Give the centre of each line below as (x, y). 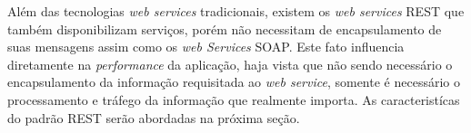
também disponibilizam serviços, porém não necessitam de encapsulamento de (225, 28)
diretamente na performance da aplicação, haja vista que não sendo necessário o (230, 64)
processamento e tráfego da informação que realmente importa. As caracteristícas (234, 99)
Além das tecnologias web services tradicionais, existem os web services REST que (236, 11)
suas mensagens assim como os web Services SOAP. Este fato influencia (206, 47)
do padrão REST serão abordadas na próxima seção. (154, 117)
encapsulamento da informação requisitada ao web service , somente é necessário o (234, 82)
